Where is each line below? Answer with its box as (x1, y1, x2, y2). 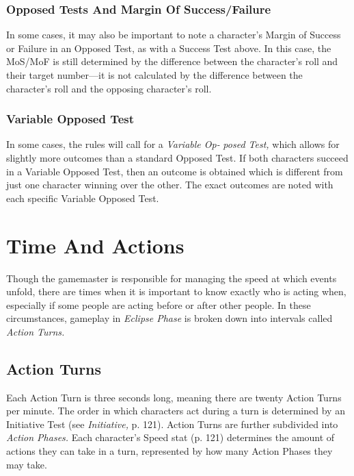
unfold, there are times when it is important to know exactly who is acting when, (6, 284, 346, 299)
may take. (6, 457, 47, 471)
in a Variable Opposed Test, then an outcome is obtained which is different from (6, 164, 343, 178)
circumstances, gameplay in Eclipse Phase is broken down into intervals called (6, 311, 333, 325)
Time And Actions (6, 231, 185, 259)
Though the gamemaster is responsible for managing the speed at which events (6, 271, 337, 285)
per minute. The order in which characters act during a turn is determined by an (6, 403, 345, 418)
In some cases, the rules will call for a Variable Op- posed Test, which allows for (6, 137, 340, 151)
